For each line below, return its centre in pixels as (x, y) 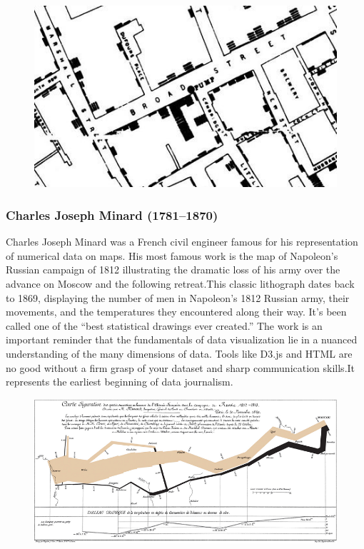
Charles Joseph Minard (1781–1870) (112, 215)
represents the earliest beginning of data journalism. (120, 382)
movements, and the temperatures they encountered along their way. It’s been (176, 312)
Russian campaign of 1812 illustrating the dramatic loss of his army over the (173, 270)
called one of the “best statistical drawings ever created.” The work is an (164, 325)
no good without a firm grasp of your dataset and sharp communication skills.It (181, 367)
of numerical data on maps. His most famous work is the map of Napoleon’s (172, 255)
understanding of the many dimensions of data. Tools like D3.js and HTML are (179, 353)
